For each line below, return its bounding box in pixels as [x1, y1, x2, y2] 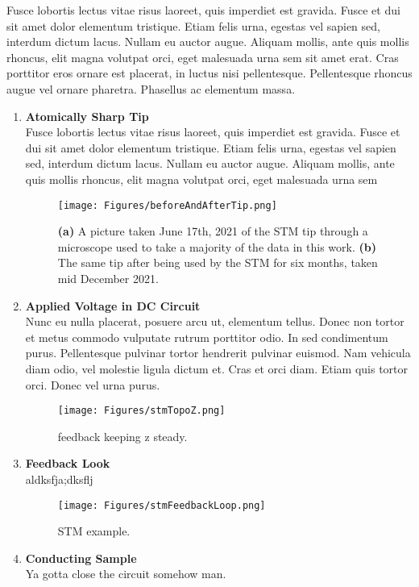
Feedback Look [25, 455, 110, 472]
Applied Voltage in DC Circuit [25, 297, 201, 314]
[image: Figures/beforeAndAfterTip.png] [57, 199, 277, 211]
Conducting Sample [25, 549, 137, 566]
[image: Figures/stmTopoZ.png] [57, 405, 226, 417]
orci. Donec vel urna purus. [25, 376, 160, 393]
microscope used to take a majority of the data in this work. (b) [57, 238, 376, 255]
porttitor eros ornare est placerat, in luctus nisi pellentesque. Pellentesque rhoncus [6, 65, 413, 81]
